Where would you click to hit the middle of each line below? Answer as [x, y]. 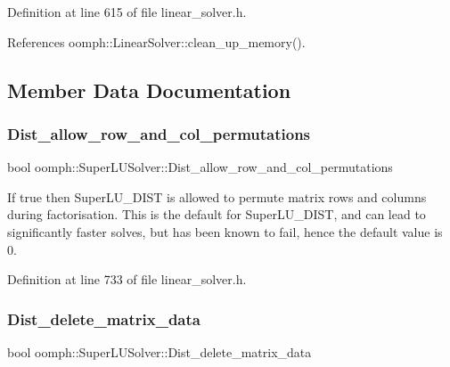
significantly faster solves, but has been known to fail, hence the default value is [225, 231]
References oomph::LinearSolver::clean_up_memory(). [156, 41]
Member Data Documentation [149, 90]
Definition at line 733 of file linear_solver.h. [127, 279]
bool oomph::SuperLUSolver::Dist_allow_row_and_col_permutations [200, 167]
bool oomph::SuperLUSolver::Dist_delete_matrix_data [160, 351]
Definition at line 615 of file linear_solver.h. [127, 12]
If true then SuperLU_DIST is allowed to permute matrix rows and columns [217, 196]
